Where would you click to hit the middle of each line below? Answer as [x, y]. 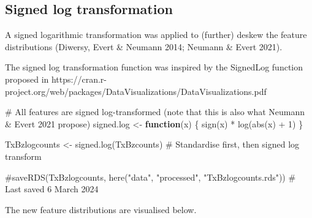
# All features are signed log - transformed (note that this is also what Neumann [155, 112]
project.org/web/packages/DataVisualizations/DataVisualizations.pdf [136, 91]
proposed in [27, 79]
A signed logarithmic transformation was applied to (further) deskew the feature [156, 35]
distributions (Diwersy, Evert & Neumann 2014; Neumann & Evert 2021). [144, 46]
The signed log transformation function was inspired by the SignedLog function [154, 67]
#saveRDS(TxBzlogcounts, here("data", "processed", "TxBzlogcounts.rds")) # [150, 177]
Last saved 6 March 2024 [52, 189]
